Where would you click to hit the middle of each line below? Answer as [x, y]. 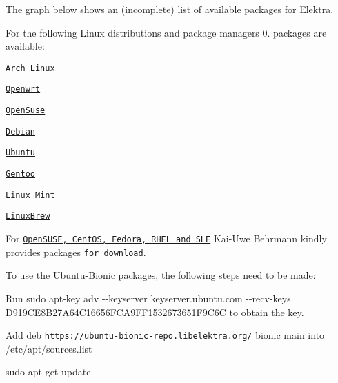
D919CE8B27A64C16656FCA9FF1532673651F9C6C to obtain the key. [155, 312]
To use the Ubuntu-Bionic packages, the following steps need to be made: [161, 275]
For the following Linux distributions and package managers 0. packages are [166, 32]
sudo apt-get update [48, 372]
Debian [20, 131]
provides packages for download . [76, 252]
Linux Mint [30, 195]
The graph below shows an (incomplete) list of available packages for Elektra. [170, 9]
